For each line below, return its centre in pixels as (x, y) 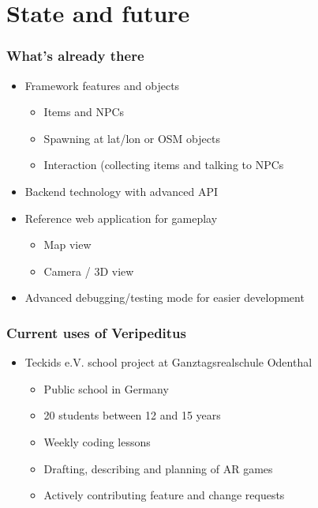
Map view (67, 245)
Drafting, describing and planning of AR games (158, 468)
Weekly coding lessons (97, 441)
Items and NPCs (84, 112)
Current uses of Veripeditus (96, 332)
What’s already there (75, 56)
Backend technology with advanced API (122, 191)
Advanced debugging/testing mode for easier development (165, 297)
